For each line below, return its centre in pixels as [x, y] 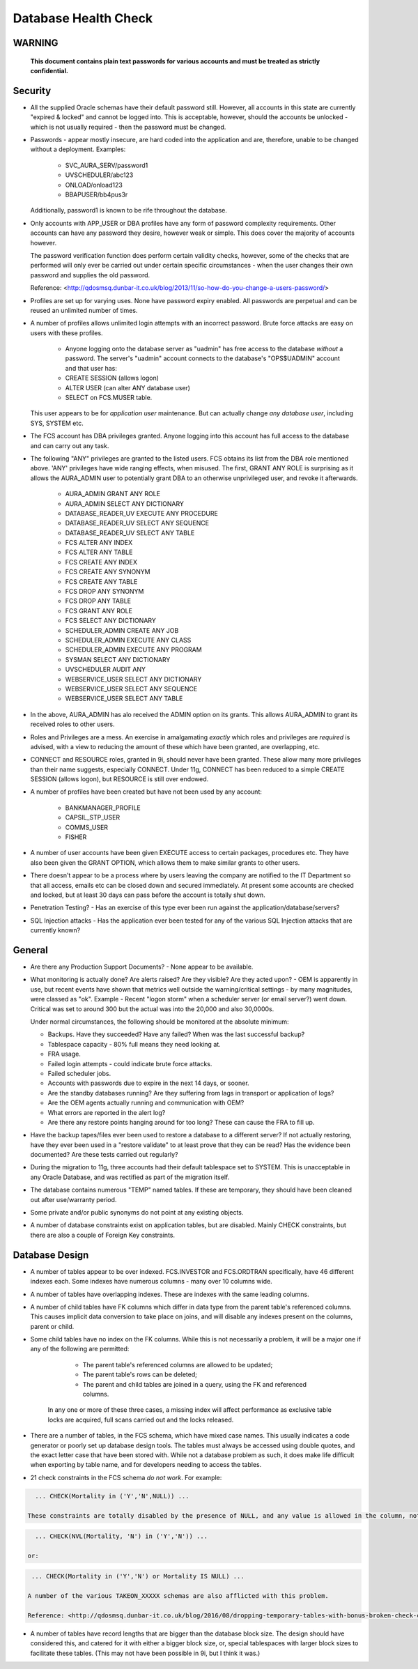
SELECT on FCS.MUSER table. [109, 398]
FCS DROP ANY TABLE [98, 601]
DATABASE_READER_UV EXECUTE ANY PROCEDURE [142, 513]
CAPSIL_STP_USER [93, 817]
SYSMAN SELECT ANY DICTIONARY [118, 659]
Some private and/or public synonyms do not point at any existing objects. [137, 1213]
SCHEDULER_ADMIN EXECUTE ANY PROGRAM [133, 650]
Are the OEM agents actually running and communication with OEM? [146, 1103]
